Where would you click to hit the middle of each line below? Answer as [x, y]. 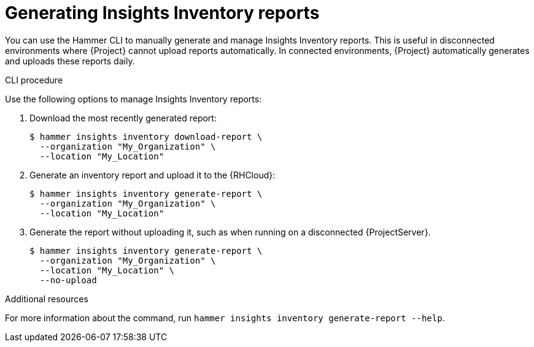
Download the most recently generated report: [123, 118]
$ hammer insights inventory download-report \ [146, 136]
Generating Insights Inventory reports [162, 13]
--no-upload [68, 280]
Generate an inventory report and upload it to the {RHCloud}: [153, 175]
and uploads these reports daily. [70, 61]
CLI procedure [34, 80]
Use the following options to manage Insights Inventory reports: [133, 99]
